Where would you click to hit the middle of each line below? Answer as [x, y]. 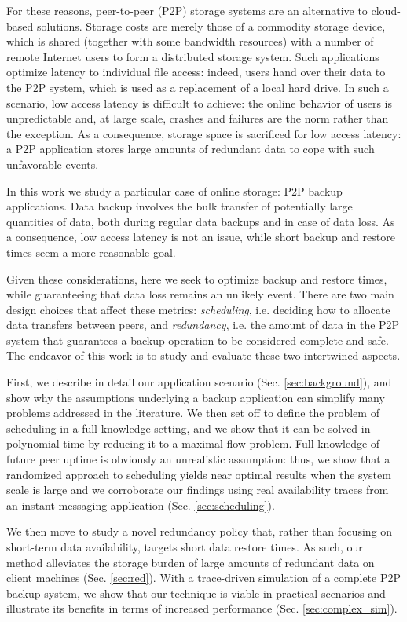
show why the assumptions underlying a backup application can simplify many [196, 397]
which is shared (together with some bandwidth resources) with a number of [190, 41]
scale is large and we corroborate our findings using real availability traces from [198, 490]
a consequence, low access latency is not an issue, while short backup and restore [201, 237]
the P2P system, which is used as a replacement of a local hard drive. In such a [198, 87]
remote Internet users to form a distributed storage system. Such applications [193, 56]
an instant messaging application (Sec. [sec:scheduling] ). [141, 505]
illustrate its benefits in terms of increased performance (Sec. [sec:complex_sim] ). [202, 608]
